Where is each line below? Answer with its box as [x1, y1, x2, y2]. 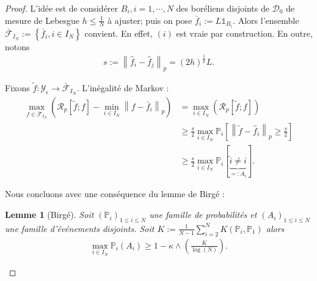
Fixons [5, 81, 30, 94]
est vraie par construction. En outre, [176, 26, 313, 39]
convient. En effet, [84, 26, 153, 39]
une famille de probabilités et [149, 208, 257, 221]
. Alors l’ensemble [233, 13, 299, 26]
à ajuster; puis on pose [107, 13, 192, 26]
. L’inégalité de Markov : [76, 81, 169, 94]
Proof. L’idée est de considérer [5, 2, 118, 14]
